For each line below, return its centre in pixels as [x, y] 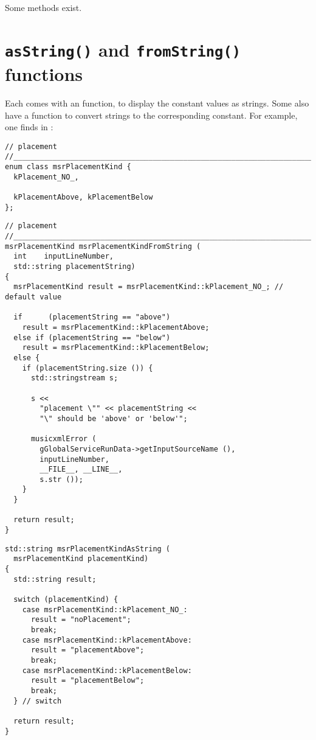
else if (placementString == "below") [92, 337]
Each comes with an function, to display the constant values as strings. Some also [157, 103]
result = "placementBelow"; [88, 681]
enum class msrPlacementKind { [68, 167]
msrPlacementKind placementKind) [81, 559]
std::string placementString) [74, 267]
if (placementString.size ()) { [88, 368]
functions [44, 74]
